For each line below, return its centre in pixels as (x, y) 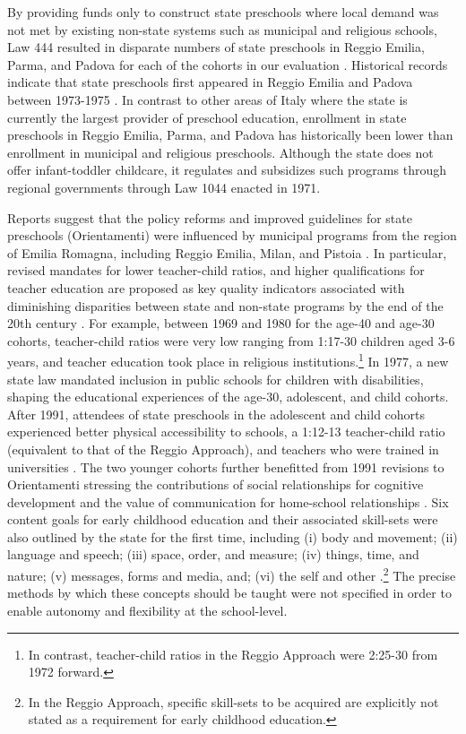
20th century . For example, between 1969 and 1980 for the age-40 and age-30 (221, 323)
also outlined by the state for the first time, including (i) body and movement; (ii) (233, 536)
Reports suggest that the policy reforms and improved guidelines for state (210, 217)
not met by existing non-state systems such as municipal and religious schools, (222, 29)
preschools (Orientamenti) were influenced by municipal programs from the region (232, 235)
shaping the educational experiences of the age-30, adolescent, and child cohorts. (228, 397)
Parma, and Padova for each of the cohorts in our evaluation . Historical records (228, 64)
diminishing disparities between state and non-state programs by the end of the (225, 305)
